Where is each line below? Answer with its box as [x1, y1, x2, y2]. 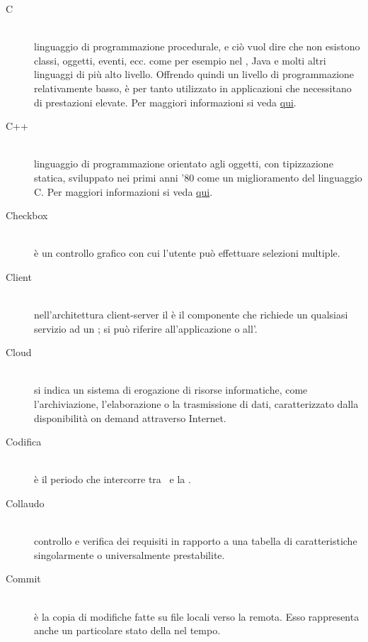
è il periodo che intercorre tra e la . [34, 472, 191, 487]
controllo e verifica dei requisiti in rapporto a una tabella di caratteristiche [34, 533, 357, 548]
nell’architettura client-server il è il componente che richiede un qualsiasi [34, 307, 348, 322]
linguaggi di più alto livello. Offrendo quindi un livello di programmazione [34, 67, 355, 82]
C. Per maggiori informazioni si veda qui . [34, 184, 213, 199]
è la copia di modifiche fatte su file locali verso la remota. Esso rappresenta [34, 609, 360, 624]
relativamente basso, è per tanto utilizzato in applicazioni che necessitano [34, 80, 352, 95]
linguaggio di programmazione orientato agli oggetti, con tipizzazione [34, 156, 333, 171]
